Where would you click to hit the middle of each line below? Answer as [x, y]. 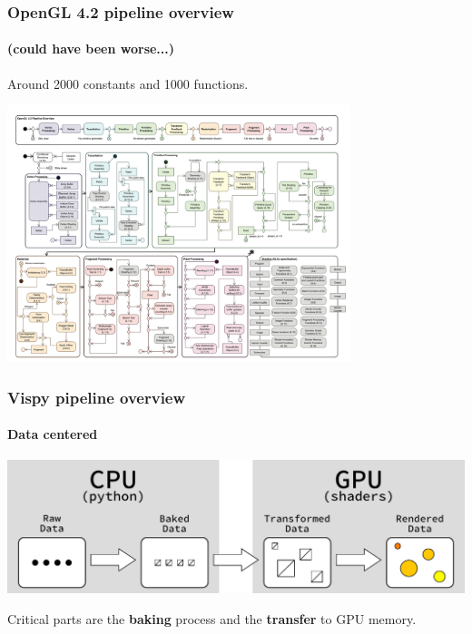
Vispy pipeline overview [97, 397]
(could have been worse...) [91, 49]
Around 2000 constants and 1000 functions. [128, 83]
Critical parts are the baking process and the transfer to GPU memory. [212, 618]
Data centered [53, 434]
